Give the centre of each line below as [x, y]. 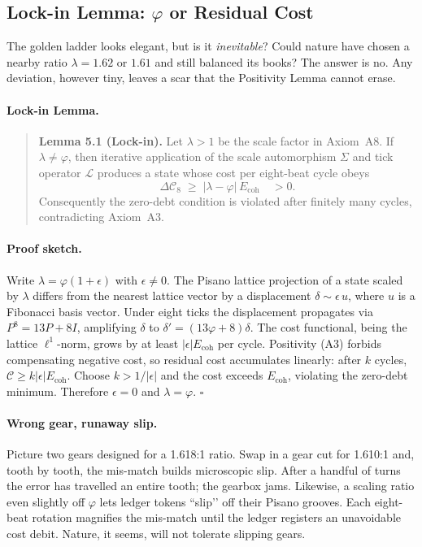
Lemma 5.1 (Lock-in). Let [111, 140]
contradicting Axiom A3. [101, 217]
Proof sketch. [44, 248]
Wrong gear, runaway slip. [82, 422]
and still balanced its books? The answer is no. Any [284, 61]
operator [60, 172]
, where [366, 295]
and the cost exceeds [212, 375]
